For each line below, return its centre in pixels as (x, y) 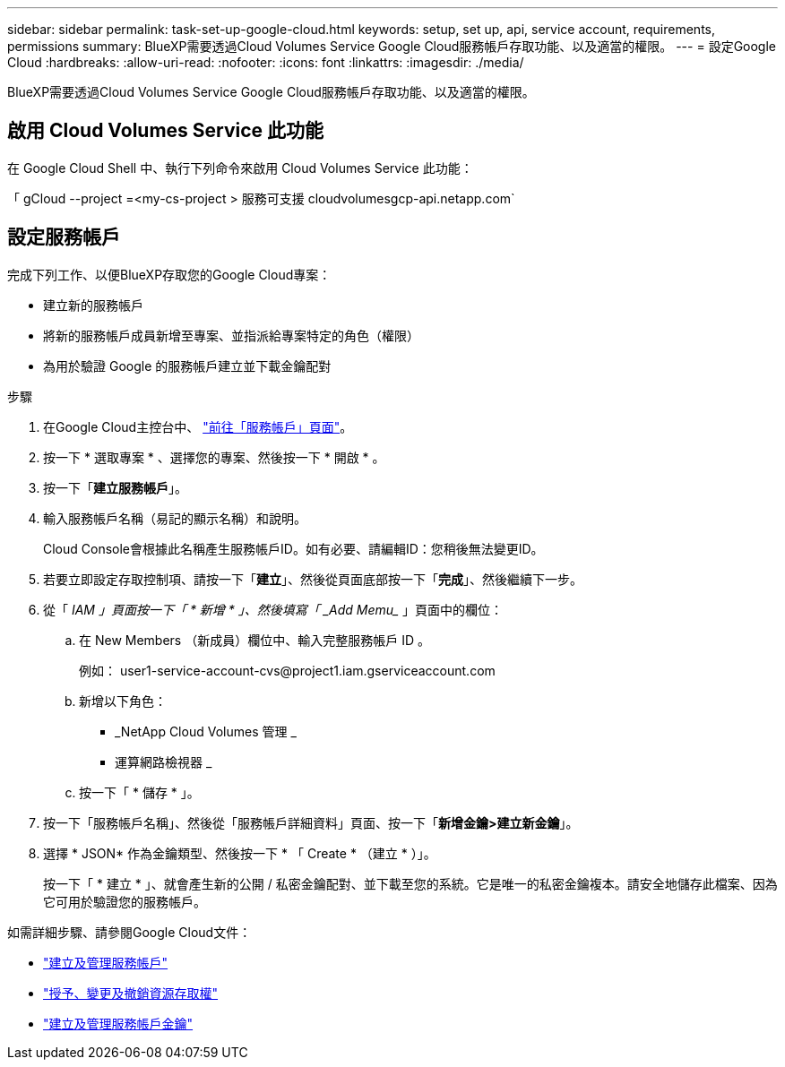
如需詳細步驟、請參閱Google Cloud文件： (129, 932)
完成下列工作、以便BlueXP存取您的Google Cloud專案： (169, 274)
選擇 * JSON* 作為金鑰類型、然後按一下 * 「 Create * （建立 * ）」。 (240, 853)
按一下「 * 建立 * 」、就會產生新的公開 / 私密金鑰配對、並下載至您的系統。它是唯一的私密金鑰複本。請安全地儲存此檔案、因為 (410, 883)
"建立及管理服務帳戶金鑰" (118, 1023)
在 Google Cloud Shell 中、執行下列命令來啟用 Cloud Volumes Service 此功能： (240, 168)
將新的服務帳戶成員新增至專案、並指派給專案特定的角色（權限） (231, 335)
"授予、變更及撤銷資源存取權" (131, 993)
